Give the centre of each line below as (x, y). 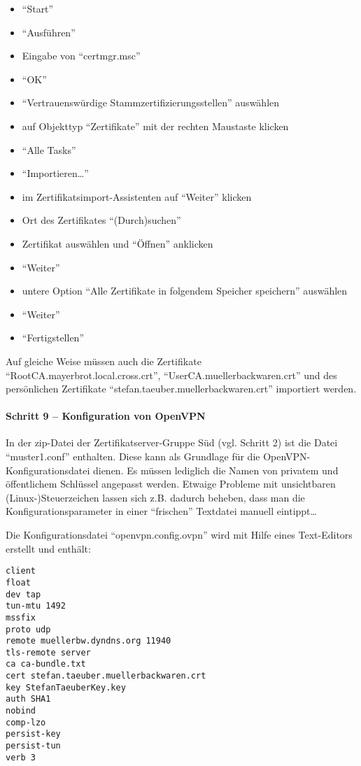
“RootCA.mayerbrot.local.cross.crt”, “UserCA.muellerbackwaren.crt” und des (171, 375)
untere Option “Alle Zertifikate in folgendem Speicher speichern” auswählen (185, 291)
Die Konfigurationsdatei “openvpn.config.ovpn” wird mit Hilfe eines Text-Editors (179, 535)
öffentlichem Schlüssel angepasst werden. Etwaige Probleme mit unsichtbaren (171, 484)
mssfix (21, 617)
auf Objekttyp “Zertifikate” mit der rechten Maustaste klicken (155, 126)
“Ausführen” (49, 32)
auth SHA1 (28, 699)
